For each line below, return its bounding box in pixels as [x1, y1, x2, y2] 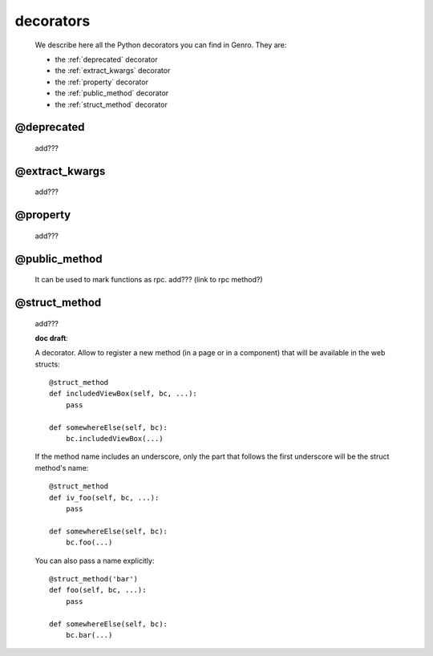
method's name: [34, 463, 89, 472]
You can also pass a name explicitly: [34, 556, 155, 565]
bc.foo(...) [65, 538, 113, 547]
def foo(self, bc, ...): [49, 585, 147, 595]
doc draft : [34, 333, 68, 342]
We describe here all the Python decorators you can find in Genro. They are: [34, 40, 287, 50]
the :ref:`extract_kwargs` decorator [55, 66, 171, 75]
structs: [34, 359, 60, 369]
